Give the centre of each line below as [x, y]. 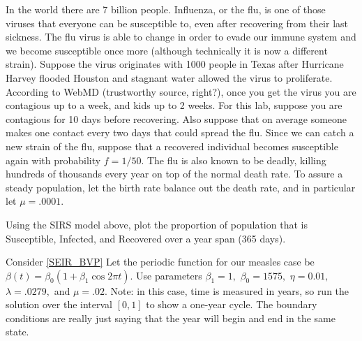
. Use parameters [166, 275]
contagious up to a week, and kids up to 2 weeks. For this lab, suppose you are [174, 105]
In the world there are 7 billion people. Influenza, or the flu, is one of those [166, 9]
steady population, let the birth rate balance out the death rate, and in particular [181, 187]
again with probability [53, 160]
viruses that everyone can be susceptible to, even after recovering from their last [177, 23]
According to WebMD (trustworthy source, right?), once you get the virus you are [181, 91]
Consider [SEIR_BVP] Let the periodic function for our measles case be [160, 262]
